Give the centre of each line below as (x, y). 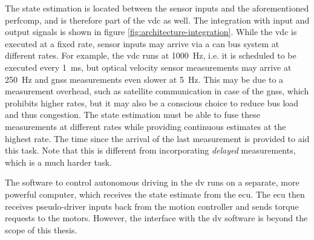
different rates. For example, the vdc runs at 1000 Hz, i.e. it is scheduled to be (151, 55)
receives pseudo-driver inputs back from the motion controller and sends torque (152, 206)
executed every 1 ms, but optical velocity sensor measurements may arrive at (148, 67)
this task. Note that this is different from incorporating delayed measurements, (150, 150)
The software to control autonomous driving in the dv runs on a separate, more (152, 182)
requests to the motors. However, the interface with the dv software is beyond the (156, 218)
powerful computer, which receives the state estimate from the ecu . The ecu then (155, 194)
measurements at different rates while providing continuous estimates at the (146, 126)
